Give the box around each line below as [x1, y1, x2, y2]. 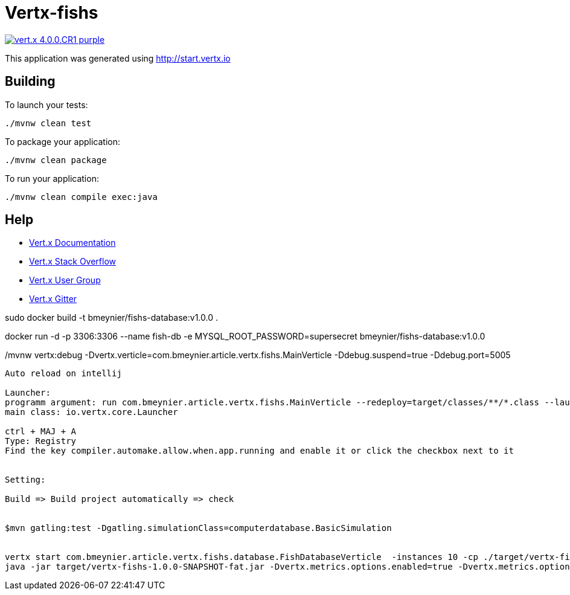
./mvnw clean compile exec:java [5, 191, 158, 202]
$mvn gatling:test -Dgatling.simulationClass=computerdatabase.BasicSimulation [5, 523, 392, 533]
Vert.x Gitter [29, 294, 77, 304]
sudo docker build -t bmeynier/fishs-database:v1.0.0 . [5, 312, 219, 323]
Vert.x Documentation [29, 237, 116, 248]
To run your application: [5, 173, 99, 184]
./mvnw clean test [5, 118, 92, 128]
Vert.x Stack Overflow [29, 256, 117, 267]
